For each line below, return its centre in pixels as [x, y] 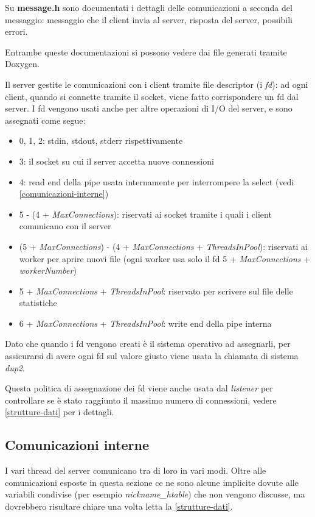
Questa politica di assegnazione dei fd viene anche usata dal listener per [139, 388]
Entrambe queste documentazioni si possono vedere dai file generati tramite [146, 52]
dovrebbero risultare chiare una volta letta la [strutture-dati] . [119, 506]
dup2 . [15, 367]
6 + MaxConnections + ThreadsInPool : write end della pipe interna [145, 323]
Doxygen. [22, 64]
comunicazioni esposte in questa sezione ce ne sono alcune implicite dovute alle [152, 482]
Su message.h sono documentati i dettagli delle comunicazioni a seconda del [149, 7]
